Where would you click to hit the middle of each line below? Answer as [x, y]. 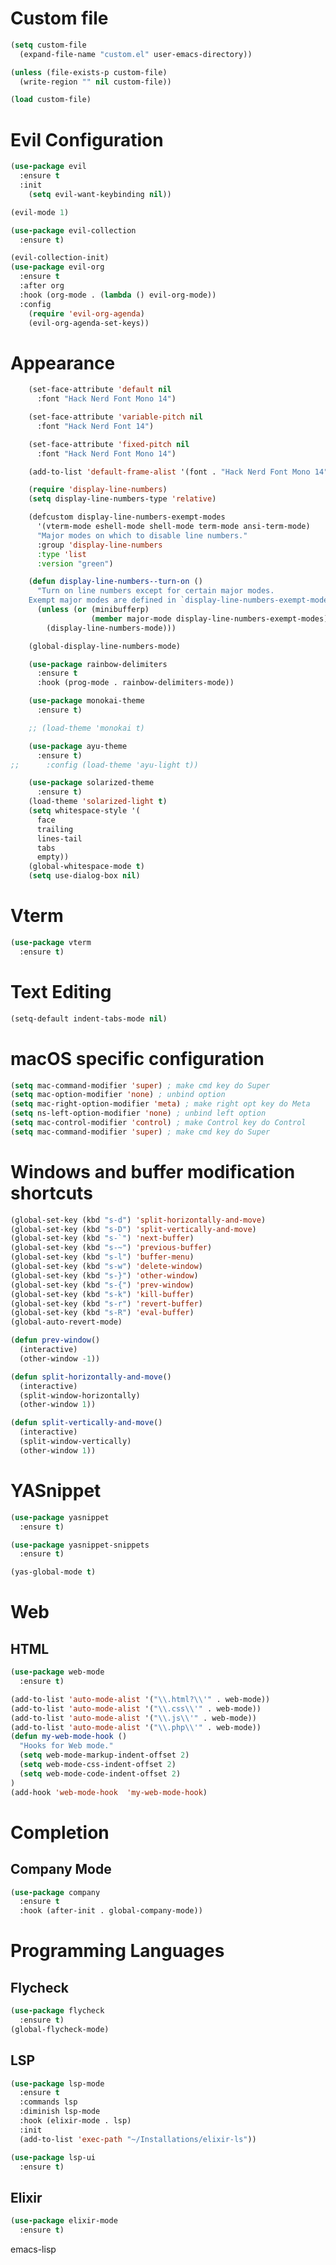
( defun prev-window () [55, 1340]
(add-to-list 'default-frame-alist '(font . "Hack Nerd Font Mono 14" [178, 472]
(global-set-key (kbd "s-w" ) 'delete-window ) [106, 1267]
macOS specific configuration [137, 1058]
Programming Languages [117, 1951]
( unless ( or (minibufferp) [93, 610]
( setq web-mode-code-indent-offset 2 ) [100, 1773]
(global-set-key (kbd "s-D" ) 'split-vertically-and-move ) [133, 1229]
